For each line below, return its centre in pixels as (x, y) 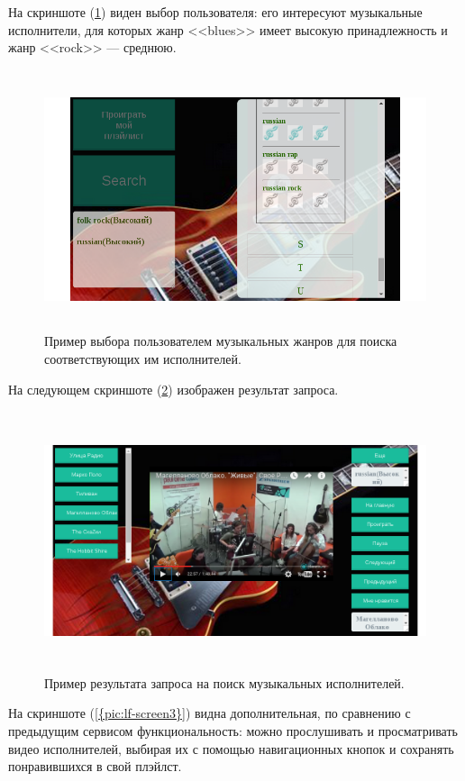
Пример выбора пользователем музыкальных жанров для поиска (221, 341)
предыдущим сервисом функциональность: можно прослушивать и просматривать (233, 730)
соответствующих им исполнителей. (143, 358)
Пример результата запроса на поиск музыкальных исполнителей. (224, 682)
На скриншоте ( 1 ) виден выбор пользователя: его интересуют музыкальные (215, 12)
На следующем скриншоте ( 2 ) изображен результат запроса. (173, 389)
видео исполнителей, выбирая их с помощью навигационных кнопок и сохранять (231, 748)
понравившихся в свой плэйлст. (95, 766)
